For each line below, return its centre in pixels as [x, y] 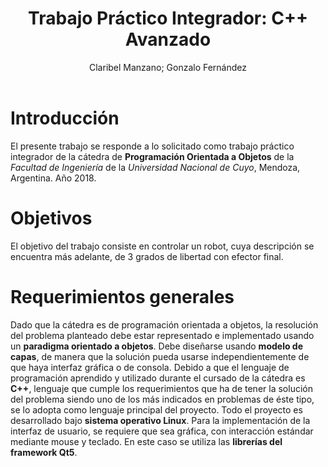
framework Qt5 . [44, 452]
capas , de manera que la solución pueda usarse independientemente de [160, 356]
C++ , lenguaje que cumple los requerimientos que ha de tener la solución [161, 388]
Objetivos [51, 218]
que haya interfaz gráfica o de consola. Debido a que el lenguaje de [150, 367]
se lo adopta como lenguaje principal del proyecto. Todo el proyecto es [156, 409]
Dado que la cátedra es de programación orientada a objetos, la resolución [164, 324]
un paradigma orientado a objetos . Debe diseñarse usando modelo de [156, 346]
